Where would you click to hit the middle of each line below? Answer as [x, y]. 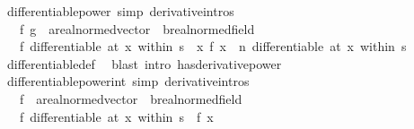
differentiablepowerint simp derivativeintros [128, 81]
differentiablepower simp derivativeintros [120, 11]
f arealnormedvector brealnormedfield [131, 98]
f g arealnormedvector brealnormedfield [137, 28]
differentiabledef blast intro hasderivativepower [144, 63]
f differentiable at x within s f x [116, 116]
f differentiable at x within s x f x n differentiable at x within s [213, 46]
